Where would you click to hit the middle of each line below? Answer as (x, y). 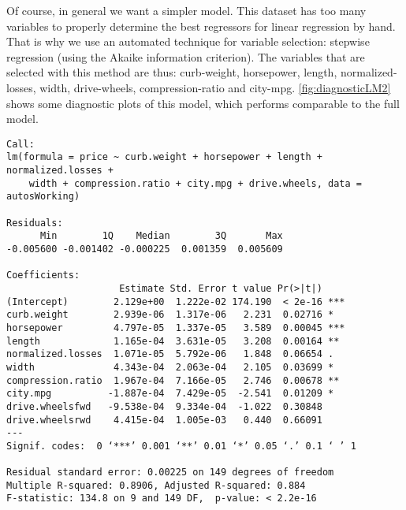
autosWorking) (43, 197)
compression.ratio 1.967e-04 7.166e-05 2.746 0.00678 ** (173, 380)
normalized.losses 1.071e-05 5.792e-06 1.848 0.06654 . (170, 354)
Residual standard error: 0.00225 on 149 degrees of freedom (170, 473)
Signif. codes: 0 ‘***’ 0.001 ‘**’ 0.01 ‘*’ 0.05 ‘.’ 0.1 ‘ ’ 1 (181, 446)
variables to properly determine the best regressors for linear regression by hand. (201, 26)
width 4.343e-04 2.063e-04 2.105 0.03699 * (170, 367)
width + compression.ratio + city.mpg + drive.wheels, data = (196, 183)
